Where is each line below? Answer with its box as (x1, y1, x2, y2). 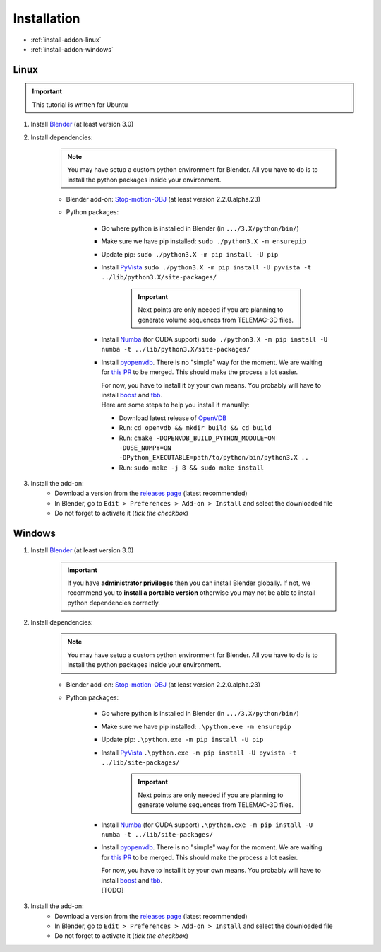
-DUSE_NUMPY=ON (119, 443, 172, 452)
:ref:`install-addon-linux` (30, 35, 102, 44)
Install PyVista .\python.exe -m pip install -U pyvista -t (101, 748, 296, 757)
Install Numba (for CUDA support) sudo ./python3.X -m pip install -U (101, 335, 328, 343)
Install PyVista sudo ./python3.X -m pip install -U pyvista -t (101, 263, 312, 272)
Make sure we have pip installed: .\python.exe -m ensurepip (101, 722, 291, 731)
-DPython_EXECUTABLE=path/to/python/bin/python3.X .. (119, 453, 309, 462)
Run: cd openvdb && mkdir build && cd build (119, 424, 272, 432)
